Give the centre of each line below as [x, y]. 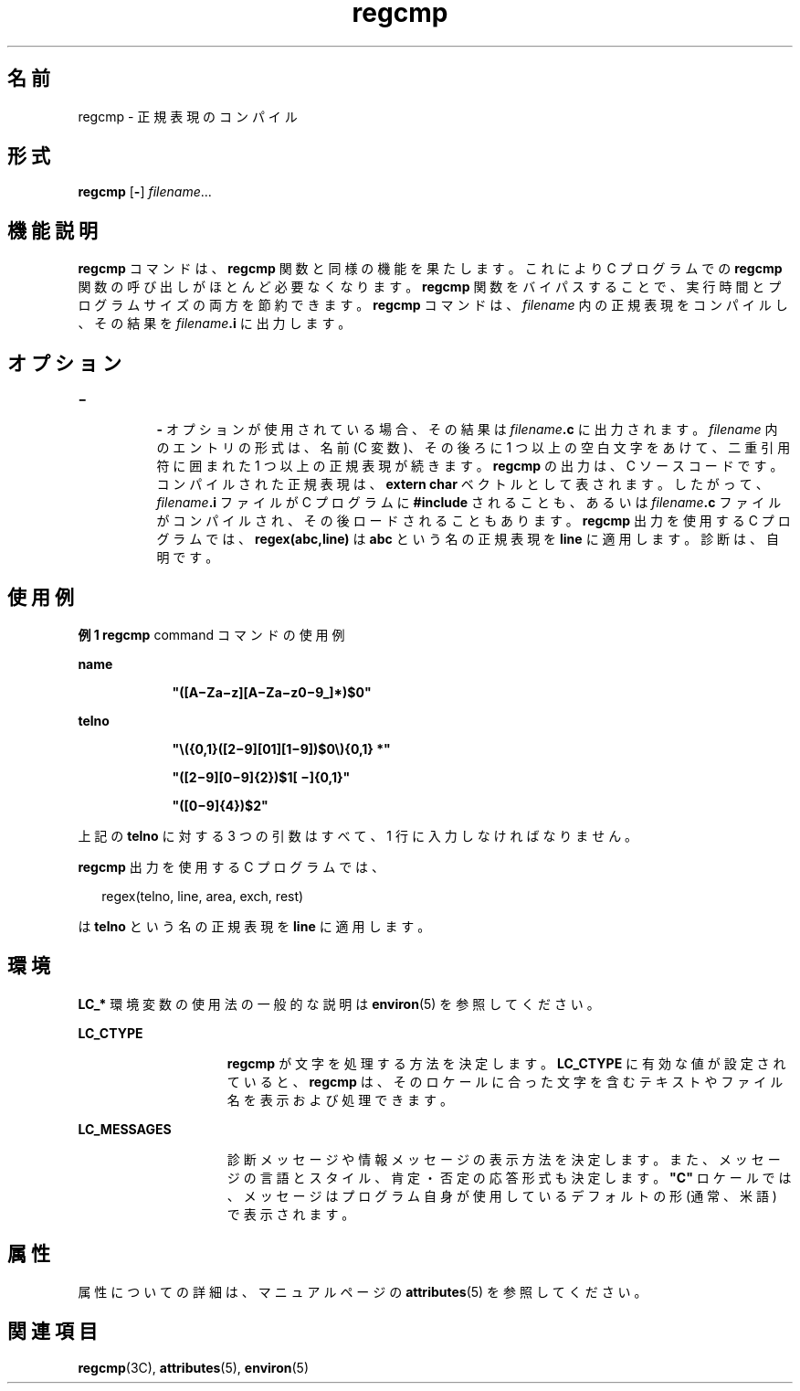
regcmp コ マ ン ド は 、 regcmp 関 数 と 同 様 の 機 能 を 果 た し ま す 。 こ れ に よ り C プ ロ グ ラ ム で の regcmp [430, 269]
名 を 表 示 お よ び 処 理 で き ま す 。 [340, 1099]
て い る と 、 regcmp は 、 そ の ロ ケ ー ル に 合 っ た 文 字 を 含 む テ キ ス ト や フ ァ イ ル [505, 1081]
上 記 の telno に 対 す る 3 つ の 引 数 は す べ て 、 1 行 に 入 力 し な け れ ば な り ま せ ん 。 [358, 835]
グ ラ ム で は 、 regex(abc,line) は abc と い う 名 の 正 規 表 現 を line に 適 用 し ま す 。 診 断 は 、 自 [468, 539]
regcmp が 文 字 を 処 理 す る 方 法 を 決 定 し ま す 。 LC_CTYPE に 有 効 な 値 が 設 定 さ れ [506, 1063]
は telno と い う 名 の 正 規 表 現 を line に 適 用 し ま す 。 [254, 926]
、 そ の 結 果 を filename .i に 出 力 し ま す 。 [215, 324]
